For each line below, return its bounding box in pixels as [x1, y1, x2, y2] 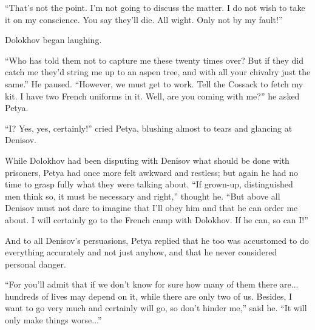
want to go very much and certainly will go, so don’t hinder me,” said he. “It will [5, 301, 307, 314]
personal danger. [5, 257, 66, 270]
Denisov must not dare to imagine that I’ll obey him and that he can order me [5, 201, 298, 214]
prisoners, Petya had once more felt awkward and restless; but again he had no [5, 166, 298, 178]
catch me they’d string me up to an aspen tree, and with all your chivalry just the [5, 66, 311, 78]
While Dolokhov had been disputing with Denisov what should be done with [5, 153, 290, 166]
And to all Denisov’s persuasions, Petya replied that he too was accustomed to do [5, 234, 309, 246]
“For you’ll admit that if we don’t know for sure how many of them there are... [5, 278, 299, 291]
